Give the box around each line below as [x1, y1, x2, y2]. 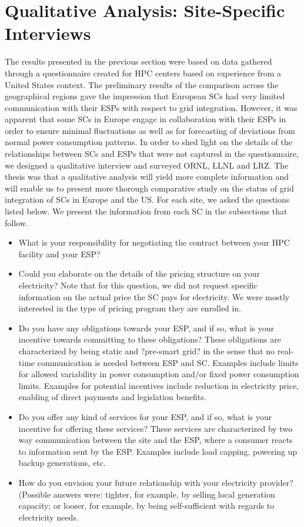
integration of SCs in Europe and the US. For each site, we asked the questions [5, 193, 290, 206]
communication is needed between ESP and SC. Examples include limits [37, 356, 299, 368]
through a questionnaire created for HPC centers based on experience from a [5, 66, 282, 79]
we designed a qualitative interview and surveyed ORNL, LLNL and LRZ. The [5, 159, 289, 171]
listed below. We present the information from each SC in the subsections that [5, 205, 288, 217]
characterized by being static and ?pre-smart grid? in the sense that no [18, 344, 275, 357]
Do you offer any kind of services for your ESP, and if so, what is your [18, 410, 272, 422]
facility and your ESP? [18, 247, 101, 260]
